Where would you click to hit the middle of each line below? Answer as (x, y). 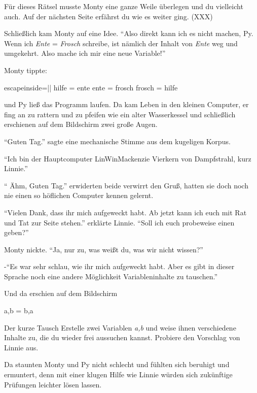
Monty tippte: (26, 70)
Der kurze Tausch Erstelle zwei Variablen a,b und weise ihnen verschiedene (120, 327)
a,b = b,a (19, 310)
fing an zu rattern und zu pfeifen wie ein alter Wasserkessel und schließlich (120, 114)
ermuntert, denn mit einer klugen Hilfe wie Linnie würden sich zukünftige (118, 374)
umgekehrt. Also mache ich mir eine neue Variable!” (85, 53)
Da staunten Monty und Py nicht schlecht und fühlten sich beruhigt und (117, 364)
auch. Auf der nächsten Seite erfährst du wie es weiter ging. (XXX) (108, 16)
